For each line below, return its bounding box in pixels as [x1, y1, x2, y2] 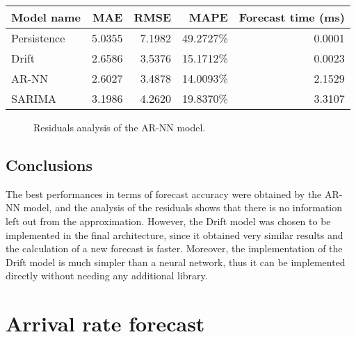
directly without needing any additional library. [6, 268, 208, 283]
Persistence [11, 30, 65, 46]
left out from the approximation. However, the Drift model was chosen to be [6, 213, 331, 228]
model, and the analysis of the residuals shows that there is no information [23, 200, 343, 215]
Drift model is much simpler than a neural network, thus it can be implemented [6, 254, 346, 269]
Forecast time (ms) [238, 9, 345, 25]
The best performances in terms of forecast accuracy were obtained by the [6, 186, 322, 201]
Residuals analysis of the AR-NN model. [33, 120, 206, 134]
